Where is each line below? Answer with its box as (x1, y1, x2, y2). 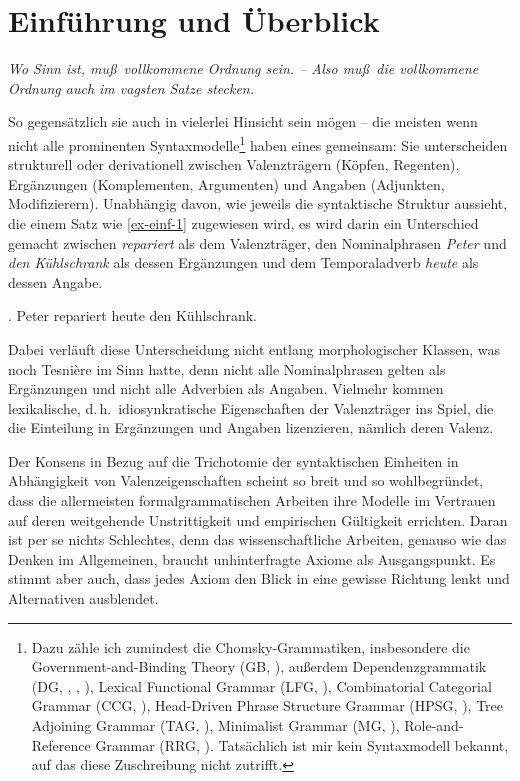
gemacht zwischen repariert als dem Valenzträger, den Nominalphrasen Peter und (8, 232, 507, 253)
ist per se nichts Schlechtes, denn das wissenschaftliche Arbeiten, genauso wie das (8, 529, 507, 550)
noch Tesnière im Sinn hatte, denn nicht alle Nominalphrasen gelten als (8, 358, 446, 379)
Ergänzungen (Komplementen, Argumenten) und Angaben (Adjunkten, (8, 173, 445, 194)
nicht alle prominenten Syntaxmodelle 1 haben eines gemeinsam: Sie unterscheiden (8, 131, 508, 155)
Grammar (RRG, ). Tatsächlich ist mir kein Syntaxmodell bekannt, (95, 734, 509, 755)
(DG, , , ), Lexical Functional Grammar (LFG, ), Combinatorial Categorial (31, 675, 492, 696)
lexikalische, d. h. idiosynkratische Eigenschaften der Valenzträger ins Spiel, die (8, 397, 494, 418)
